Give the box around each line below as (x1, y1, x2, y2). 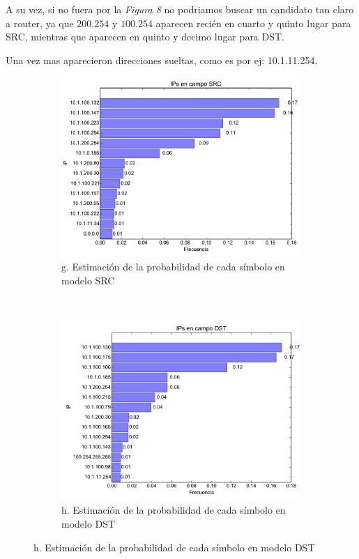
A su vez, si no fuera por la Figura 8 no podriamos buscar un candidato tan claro (6, 2, 354, 16)
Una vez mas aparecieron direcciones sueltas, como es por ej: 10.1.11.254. (6, 52, 318, 67)
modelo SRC (61, 273, 115, 287)
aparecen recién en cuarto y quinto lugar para (155, 15, 351, 30)
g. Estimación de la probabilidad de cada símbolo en (61, 259, 285, 273)
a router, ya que (6, 15, 74, 30)
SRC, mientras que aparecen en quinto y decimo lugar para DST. (6, 29, 285, 44)
